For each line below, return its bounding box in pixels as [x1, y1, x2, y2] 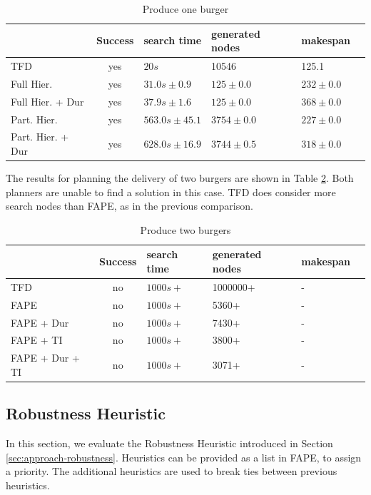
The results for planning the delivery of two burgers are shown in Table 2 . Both [6, 170, 354, 185]
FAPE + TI [11, 332, 63, 347]
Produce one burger [142, 1, 229, 16]
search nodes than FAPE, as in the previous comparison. [6, 198, 253, 213]
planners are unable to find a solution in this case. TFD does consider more [6, 184, 336, 199]
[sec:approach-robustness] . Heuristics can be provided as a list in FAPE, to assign [6, 449, 362, 464]
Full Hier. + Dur [11, 93, 84, 108]
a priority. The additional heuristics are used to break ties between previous [6, 464, 337, 479]
